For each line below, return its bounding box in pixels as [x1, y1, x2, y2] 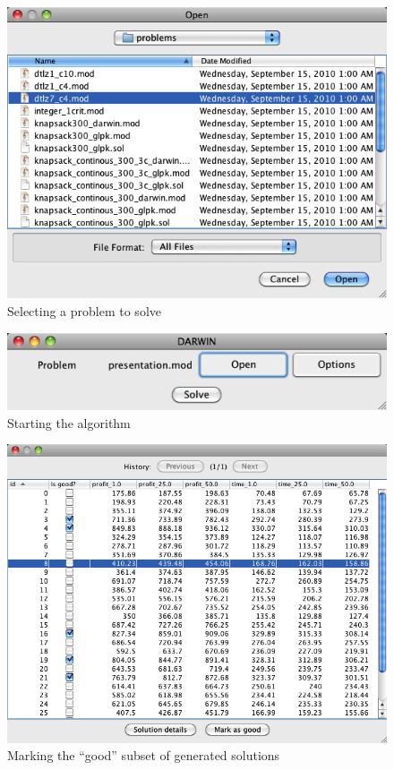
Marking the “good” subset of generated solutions [7, 746, 280, 765]
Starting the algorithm [7, 413, 131, 432]
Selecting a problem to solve [7, 301, 161, 320]
